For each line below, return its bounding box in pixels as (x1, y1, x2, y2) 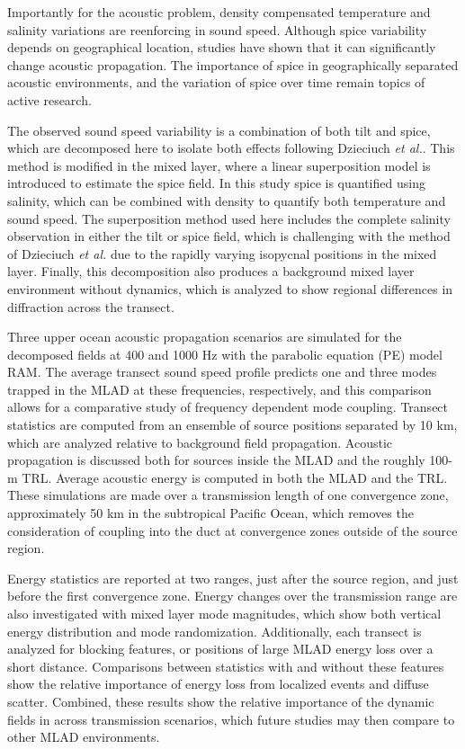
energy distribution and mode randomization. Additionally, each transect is (7, 621, 422, 640)
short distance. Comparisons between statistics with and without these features (7, 656, 444, 675)
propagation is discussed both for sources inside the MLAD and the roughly (7, 450, 425, 469)
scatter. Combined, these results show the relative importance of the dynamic (7, 691, 434, 710)
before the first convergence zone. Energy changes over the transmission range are (7, 586, 458, 605)
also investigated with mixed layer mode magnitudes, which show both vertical (7, 604, 442, 622)
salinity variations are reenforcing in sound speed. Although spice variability (7, 20, 427, 39)
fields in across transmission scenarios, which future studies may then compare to (7, 709, 455, 728)
